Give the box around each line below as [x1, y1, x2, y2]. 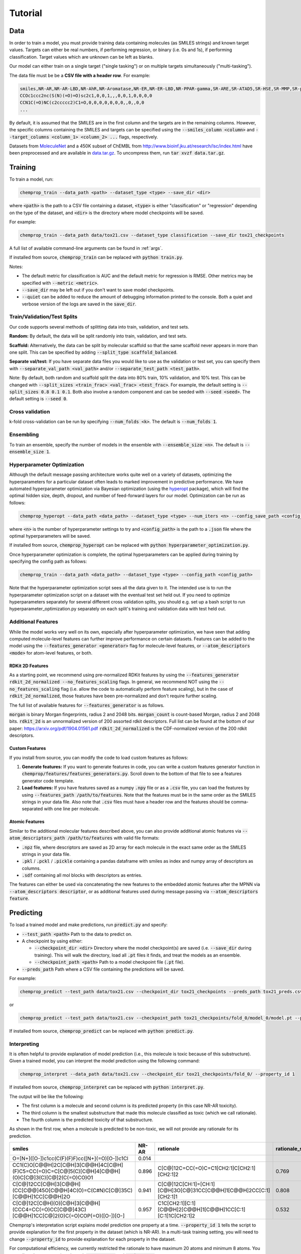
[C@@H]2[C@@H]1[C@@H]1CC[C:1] [158, 1206, 246, 1213]
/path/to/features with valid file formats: [67, 835, 160, 841]
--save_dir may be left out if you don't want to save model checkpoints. [22, 286, 175, 293]
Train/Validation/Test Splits [9, 314, 78, 321]
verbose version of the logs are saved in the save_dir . [22, 301, 136, 307]
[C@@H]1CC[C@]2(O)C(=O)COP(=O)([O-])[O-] [12, 1212, 125, 1219]
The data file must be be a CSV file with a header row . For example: [9, 72, 150, 78]
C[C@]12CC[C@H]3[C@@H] [12, 1181, 81, 1188]
